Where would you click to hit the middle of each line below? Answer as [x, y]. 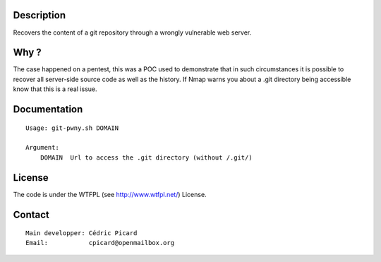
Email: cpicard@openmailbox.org [100, 243]
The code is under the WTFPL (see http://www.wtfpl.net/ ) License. [110, 194]
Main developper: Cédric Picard [81, 233]
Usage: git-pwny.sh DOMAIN [72, 128]
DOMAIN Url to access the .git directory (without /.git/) [146, 157]
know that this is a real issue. [55, 89]
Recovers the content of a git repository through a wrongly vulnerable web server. [132, 32]
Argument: [42, 148]
